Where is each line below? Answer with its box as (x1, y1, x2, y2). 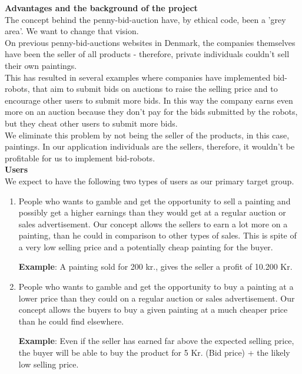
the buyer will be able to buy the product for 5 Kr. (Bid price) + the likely (18, 346, 290, 359)
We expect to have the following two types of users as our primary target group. (5, 174, 294, 187)
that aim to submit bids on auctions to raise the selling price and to (32, 82, 278, 95)
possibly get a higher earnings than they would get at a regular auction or (18, 206, 286, 219)
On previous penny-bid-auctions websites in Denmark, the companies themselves (5, 36, 296, 48)
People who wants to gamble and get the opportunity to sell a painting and (18, 194, 291, 207)
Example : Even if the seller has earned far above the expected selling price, (18, 335, 294, 347)
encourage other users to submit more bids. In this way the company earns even (5, 94, 293, 106)
